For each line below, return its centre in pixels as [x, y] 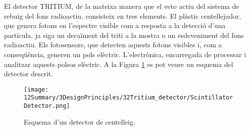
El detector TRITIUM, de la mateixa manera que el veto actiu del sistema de [122, 6]
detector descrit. [28, 74]
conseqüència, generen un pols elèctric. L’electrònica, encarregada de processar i [125, 54]
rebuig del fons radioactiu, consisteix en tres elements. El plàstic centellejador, [123, 16]
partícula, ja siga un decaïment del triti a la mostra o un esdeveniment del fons [124, 35]
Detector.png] [47, 106]
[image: [36, 89]
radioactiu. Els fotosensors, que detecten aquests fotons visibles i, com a [113, 45]
